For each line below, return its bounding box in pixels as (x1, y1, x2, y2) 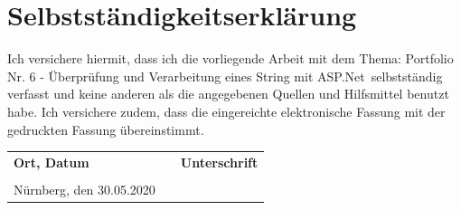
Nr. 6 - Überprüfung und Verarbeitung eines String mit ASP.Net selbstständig (7, 66, 443, 85)
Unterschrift (180, 152, 259, 171)
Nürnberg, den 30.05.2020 (14, 179, 155, 198)
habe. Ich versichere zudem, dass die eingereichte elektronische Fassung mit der (7, 101, 446, 120)
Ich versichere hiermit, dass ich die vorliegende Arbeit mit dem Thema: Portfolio (7, 49, 454, 68)
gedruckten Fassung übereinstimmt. (7, 119, 204, 138)
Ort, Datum (14, 152, 89, 171)
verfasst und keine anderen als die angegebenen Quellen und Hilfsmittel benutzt (7, 84, 449, 103)
